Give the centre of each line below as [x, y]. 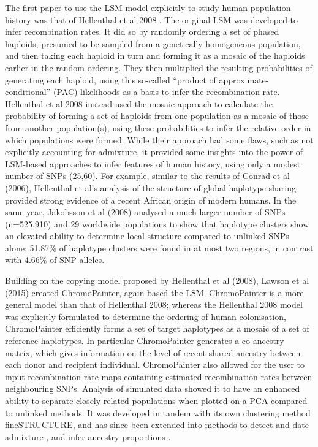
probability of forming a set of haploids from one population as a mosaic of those [157, 116]
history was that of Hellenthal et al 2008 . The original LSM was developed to [152, 19]
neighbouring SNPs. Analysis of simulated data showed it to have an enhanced [153, 388]
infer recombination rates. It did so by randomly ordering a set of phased [142, 32]
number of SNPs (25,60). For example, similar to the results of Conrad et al [147, 176]
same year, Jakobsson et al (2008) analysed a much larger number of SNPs [145, 212]
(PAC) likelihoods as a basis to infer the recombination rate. [166, 92]
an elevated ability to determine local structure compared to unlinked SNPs [147, 236]
